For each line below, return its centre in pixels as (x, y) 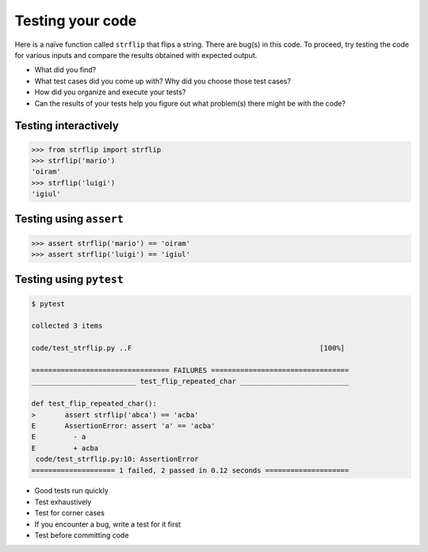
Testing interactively (67, 126)
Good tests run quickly (71, 491)
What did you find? (65, 70)
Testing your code (76, 21)
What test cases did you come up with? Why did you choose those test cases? (163, 81)
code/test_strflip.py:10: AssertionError (117, 459)
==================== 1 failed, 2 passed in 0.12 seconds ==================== (190, 470)
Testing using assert (69, 219)
